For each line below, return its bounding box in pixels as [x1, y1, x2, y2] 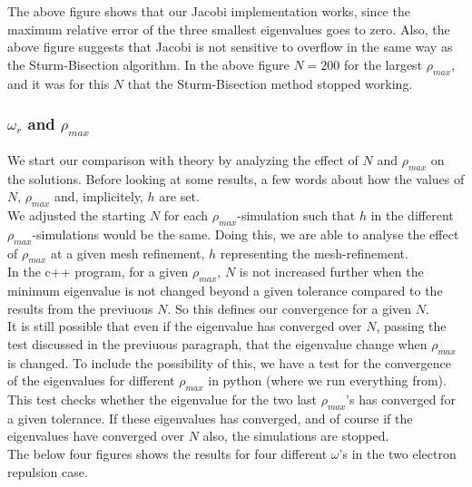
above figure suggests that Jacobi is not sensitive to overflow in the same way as [7, 37, 453, 56]
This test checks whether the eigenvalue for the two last [7, 390, 317, 409]
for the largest [343, 54, 423, 73]
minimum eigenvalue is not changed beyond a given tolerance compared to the [7, 281, 443, 300]
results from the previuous [7, 298, 153, 317]
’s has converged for [346, 390, 456, 409]
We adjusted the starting [7, 205, 146, 224]
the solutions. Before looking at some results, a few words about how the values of [7, 169, 465, 188]
